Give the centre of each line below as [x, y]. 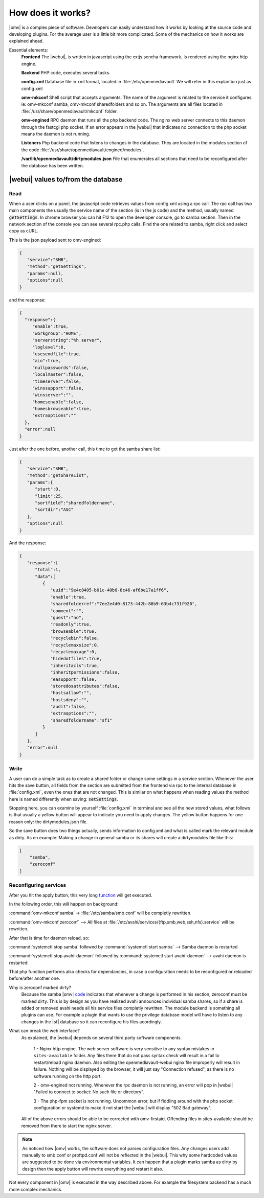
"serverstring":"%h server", [67, 340]
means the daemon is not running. [56, 134]
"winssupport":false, [58, 388]
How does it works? [50, 13]
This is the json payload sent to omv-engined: [55, 240]
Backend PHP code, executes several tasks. [66, 72]
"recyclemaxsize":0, [75, 645]
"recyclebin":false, [75, 638]
